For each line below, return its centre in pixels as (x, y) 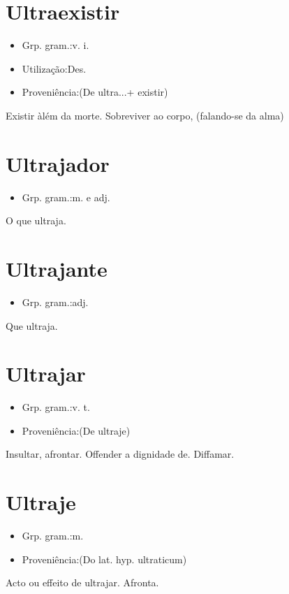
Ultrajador (58, 163)
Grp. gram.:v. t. (56, 407)
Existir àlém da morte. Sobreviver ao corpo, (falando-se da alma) (145, 115)
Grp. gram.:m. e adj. (66, 197)
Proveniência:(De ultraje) (76, 430)
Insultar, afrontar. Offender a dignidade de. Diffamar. (120, 454)
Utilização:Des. (54, 68)
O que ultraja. (36, 220)
